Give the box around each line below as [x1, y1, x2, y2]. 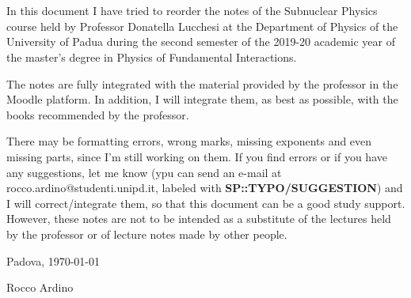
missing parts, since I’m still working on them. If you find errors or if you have [6, 148, 387, 164]
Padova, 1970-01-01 [6, 252, 101, 269]
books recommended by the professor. [6, 106, 189, 123]
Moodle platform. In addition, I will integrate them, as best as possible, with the [6, 91, 398, 108]
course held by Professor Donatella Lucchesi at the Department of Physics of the [6, 17, 398, 34]
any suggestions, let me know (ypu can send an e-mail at [6, 164, 282, 180]
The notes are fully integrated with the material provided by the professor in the [6, 75, 398, 92]
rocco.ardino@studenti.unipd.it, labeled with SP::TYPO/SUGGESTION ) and [6, 179, 403, 196]
